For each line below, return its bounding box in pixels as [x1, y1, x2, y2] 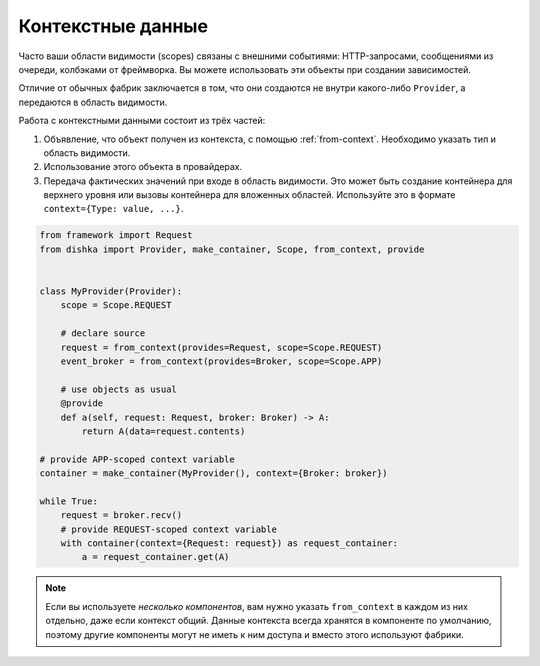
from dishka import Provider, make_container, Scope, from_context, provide [39, 243, 425, 255]
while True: [39, 495, 99, 507]
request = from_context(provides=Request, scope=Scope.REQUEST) [60, 341, 383, 353]
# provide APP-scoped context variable [39, 453, 235, 465]
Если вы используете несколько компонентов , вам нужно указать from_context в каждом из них [45, 600, 469, 612]
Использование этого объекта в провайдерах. [43, 161, 243, 173]
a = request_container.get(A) [81, 551, 230, 563]
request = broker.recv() [60, 510, 183, 521]
